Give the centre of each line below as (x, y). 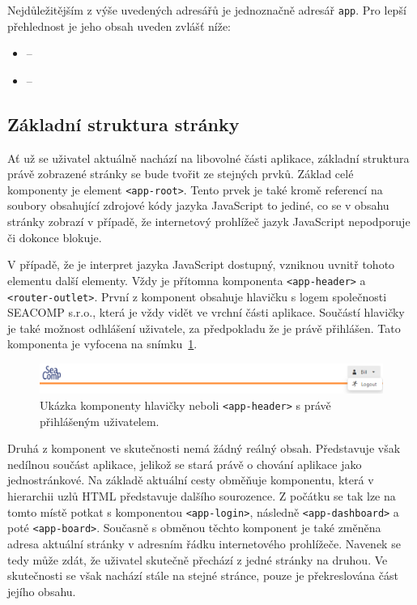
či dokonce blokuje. (55, 237)
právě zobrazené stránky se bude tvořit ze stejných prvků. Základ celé (181, 174)
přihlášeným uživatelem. (100, 421)
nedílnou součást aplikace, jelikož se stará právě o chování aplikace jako (185, 464)
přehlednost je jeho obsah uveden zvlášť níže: (119, 26)
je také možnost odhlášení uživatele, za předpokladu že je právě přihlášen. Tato (204, 328)
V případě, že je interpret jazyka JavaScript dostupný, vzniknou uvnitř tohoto (201, 264)
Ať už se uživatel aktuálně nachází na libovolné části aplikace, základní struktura (208, 158)
